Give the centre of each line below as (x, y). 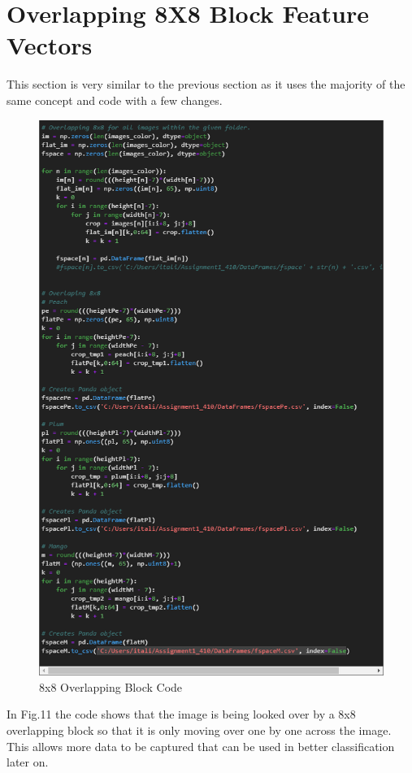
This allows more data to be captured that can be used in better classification (201, 746)
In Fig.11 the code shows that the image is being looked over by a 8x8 (181, 714)
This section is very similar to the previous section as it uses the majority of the (206, 84)
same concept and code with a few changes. (115, 100)
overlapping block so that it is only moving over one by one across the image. (199, 730)
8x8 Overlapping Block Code (111, 686)
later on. (28, 762)
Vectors (50, 45)
